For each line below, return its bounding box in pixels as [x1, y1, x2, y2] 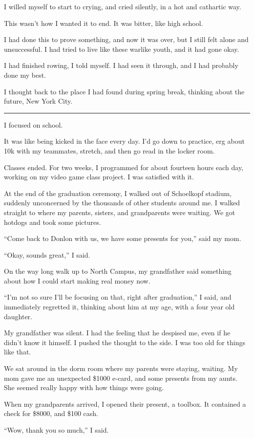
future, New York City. [4, 96, 73, 106]
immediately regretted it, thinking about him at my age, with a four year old [4, 302, 235, 312]
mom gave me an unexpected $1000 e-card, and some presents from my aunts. [4, 372, 237, 383]
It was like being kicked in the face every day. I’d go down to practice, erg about [4, 136, 245, 146]
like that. [4, 347, 31, 357]
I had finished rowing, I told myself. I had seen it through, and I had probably [4, 60, 238, 70]
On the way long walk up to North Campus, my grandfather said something [4, 266, 232, 276]
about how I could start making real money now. [4, 275, 150, 285]
